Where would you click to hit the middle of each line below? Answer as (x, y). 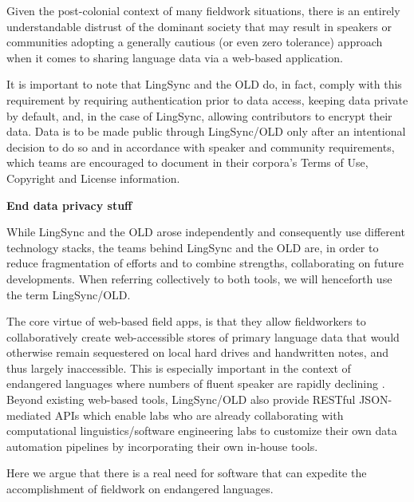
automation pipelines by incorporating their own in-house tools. (162, 446)
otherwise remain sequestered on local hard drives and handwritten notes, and (197, 352)
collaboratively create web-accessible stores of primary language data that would (203, 336)
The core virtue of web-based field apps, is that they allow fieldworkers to (186, 321)
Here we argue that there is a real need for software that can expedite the (187, 473)
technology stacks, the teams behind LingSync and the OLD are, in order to (193, 247)
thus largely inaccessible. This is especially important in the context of (179, 368)
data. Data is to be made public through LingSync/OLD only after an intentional (206, 131)
